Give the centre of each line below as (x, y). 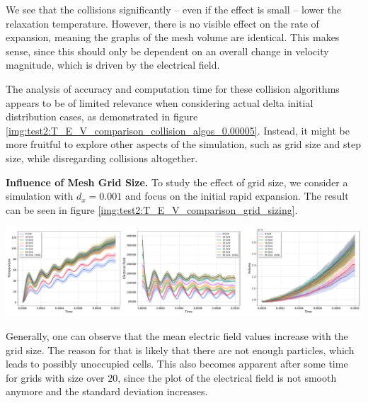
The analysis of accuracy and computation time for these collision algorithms (173, 88)
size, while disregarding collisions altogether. (102, 158)
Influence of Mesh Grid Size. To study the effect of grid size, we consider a (177, 182)
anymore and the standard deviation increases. (107, 391)
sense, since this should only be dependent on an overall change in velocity (167, 51)
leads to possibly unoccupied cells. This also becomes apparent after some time (177, 364)
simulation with (40, 196)
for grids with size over (55, 377)
